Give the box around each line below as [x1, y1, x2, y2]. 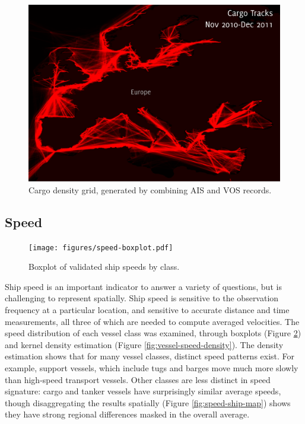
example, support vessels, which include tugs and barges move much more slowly [5, 361, 298, 374]
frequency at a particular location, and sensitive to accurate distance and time [5, 303, 290, 315]
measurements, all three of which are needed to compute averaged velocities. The [5, 315, 300, 327]
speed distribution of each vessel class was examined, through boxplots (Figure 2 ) [5, 327, 301, 339]
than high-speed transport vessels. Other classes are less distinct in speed [5, 373, 271, 385]
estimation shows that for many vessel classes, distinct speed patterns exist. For [5, 350, 295, 362]
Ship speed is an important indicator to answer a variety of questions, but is [5, 280, 282, 292]
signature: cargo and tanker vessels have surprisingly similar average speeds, [5, 385, 281, 397]
